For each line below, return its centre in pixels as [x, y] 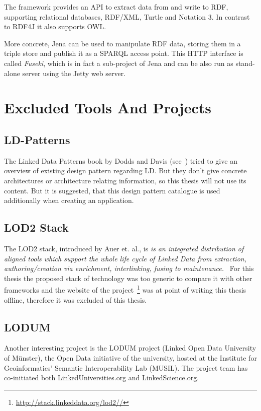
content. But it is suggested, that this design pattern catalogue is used [112, 190]
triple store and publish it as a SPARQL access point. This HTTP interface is [124, 53]
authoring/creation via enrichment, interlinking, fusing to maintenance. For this [129, 268]
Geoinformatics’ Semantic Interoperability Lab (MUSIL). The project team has [126, 367]
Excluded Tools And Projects [108, 108]
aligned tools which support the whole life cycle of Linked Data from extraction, [125, 258]
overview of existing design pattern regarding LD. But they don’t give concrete [125, 170]
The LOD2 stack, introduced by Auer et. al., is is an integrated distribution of [124, 248]
